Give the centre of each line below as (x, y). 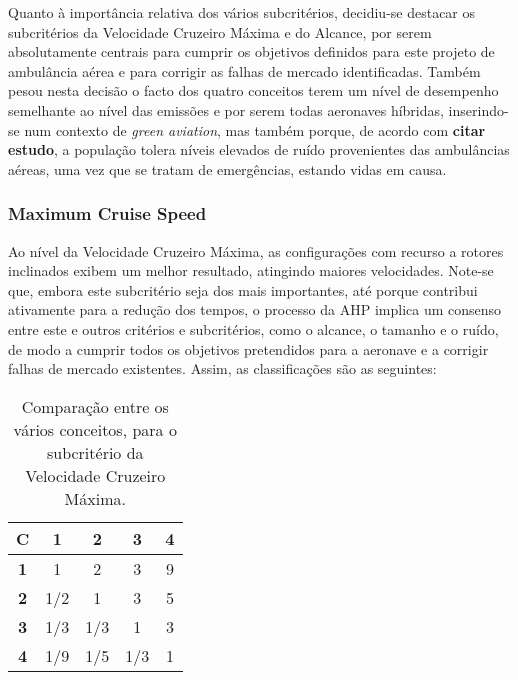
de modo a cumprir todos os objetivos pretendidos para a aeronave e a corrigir (248, 348)
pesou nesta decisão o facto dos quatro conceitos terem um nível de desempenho (253, 90)
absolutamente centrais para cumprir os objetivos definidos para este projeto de (251, 51)
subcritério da (95, 452)
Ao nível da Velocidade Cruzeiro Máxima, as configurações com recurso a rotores (256, 250)
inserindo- (478, 109)
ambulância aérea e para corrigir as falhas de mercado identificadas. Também (244, 70)
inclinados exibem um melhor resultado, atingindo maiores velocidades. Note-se (251, 270)
